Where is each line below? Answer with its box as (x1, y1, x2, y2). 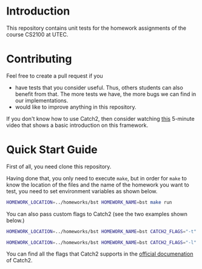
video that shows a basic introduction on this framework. (6, 121, 149, 129)
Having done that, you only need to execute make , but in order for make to (6, 174, 187, 182)
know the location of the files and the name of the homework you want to (6, 181, 190, 188)
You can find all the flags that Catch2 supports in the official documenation (6, 250, 194, 257)
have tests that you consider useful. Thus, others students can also (15, 84, 183, 91)
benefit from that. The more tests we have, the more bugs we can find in (15, 90, 197, 98)
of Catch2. (6, 257, 33, 264)
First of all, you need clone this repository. (6, 163, 112, 170)
